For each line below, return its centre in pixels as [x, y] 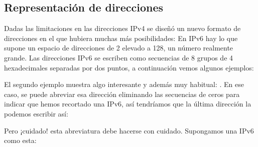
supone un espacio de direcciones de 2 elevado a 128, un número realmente [119, 48]
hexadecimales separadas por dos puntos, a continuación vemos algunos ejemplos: [129, 67]
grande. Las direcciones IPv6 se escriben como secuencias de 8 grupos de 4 [119, 57]
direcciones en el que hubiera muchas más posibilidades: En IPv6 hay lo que [121, 38]
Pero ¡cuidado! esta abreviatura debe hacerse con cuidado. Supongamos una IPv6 [129, 130]
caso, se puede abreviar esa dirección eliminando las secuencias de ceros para [122, 94]
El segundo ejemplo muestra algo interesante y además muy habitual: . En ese [124, 84]
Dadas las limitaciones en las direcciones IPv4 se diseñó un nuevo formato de [122, 28]
